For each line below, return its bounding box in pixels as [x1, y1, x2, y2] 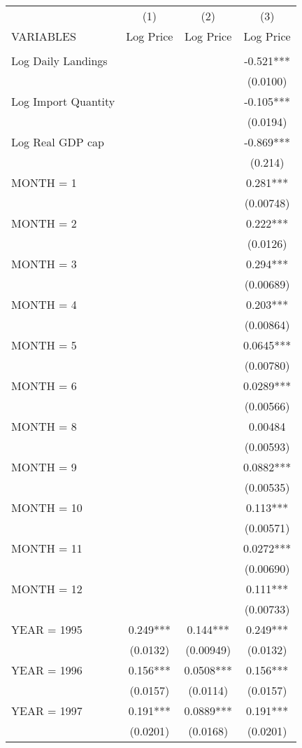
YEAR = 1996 [11, 662, 82, 678]
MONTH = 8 [11, 418, 77, 434]
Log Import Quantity [11, 93, 115, 109]
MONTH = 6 [11, 378, 77, 394]
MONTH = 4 [11, 296, 77, 312]
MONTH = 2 [11, 215, 77, 231]
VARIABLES [11, 28, 76, 44]
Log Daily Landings [11, 53, 108, 69]
